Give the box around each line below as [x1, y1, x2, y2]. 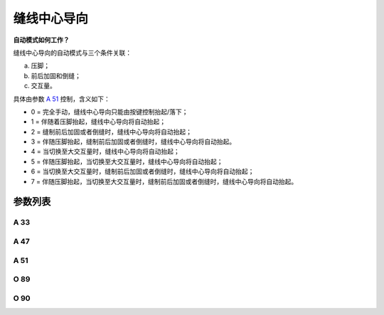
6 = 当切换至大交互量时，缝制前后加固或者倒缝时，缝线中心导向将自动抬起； [31, 167, 255, 176]
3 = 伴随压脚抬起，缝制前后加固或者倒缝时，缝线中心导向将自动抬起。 [31, 137, 236, 146]
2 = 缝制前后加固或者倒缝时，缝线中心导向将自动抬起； [31, 127, 192, 136]
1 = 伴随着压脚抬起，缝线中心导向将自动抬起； [31, 117, 166, 126]
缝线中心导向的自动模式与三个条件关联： [13, 48, 132, 57]
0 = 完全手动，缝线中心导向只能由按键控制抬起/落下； [31, 107, 188, 116]
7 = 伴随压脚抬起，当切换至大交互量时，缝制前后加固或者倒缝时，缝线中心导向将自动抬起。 [31, 177, 298, 186]
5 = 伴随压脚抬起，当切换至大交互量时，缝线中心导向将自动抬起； [31, 157, 223, 166]
